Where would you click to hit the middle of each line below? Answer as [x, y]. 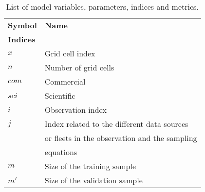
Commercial [65, 81]
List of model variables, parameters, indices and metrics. [102, 7]
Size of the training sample [90, 166]
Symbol [22, 25]
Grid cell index [70, 53]
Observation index [76, 110]
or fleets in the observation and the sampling [121, 138]
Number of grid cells [79, 67]
